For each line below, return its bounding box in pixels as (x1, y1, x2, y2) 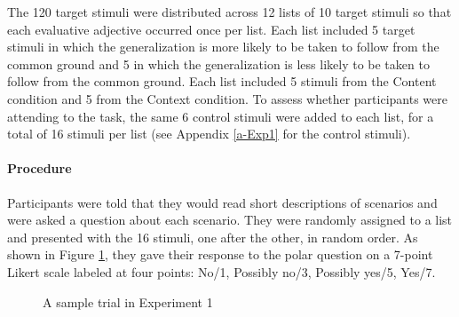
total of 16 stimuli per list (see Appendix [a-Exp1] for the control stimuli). (7, 124, 411, 143)
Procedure (7, 159, 72, 178)
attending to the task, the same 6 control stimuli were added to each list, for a (7, 107, 434, 125)
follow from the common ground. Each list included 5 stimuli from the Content (7, 72, 437, 91)
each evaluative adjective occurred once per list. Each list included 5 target (7, 20, 415, 38)
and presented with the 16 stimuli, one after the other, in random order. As (7, 227, 418, 246)
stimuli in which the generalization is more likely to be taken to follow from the (7, 37, 439, 56)
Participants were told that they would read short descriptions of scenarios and (7, 193, 438, 211)
